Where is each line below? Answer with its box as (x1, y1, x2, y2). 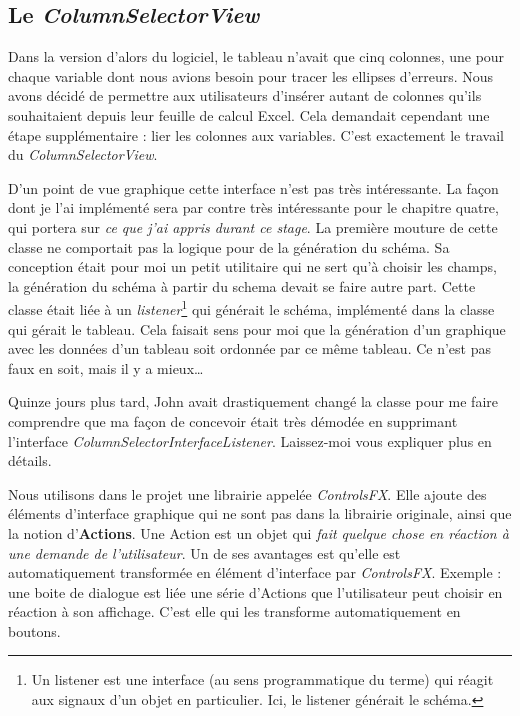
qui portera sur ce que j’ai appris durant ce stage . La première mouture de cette (8, 216, 498, 237)
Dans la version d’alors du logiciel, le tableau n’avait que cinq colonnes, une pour (8, 46, 505, 67)
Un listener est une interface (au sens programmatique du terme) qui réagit (31, 669, 494, 690)
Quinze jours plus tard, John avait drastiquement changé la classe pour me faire (8, 391, 498, 412)
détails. (8, 450, 52, 471)
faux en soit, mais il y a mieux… (8, 357, 204, 378)
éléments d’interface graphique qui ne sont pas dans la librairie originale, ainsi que (8, 503, 512, 524)
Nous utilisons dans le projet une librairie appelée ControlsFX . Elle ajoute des (8, 483, 487, 504)
